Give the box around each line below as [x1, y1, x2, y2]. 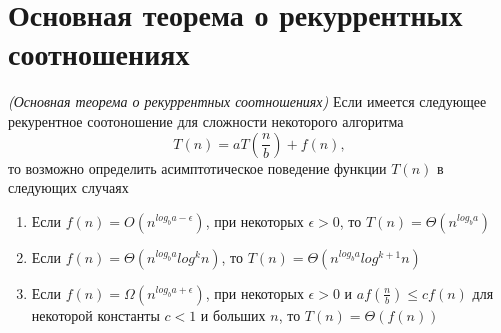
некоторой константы [31, 304, 160, 325]
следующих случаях [8, 177, 129, 198]
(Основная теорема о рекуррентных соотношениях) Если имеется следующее [8, 91, 487, 112]
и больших [200, 304, 266, 325]
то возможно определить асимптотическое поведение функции [8, 157, 387, 178]
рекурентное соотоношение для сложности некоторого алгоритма [8, 110, 404, 131]
